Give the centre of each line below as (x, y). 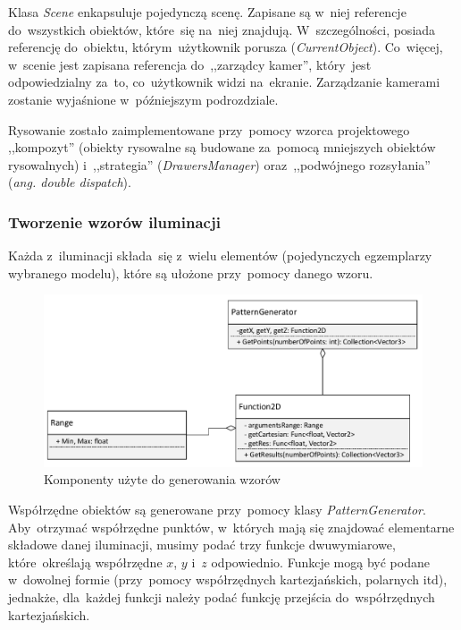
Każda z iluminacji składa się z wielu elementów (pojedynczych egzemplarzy (220, 255)
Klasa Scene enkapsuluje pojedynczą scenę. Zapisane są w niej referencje (207, 12)
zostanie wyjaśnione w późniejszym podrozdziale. (143, 99)
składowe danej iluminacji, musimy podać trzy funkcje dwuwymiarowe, (202, 545)
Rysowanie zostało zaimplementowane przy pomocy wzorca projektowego (209, 129)
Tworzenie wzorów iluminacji (114, 221)
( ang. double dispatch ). (70, 182)
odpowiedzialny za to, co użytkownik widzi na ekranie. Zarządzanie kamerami (224, 82)
